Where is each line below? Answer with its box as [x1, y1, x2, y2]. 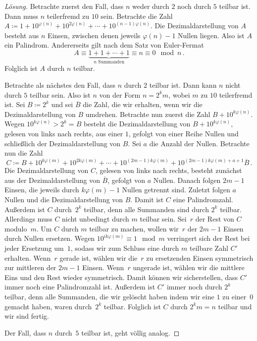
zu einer [222, 291, 247, 301]
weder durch [132, 1, 169, 11]
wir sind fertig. [4, 311, 50, 321]
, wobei [168, 89, 190, 100]
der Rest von [195, 214, 234, 224]
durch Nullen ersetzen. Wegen [4, 233, 95, 243]
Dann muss [4, 10, 39, 21]
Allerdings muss [4, 214, 52, 224]
